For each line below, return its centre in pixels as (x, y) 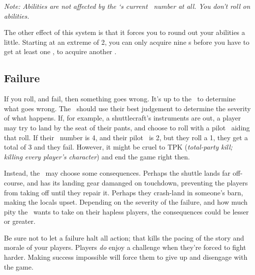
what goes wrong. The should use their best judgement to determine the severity (127, 108)
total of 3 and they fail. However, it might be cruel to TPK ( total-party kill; (118, 147)
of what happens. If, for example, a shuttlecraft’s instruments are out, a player (123, 118)
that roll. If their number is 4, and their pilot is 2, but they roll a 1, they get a (126, 137)
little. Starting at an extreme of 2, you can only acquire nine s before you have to (127, 42)
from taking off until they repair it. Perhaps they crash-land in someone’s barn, (124, 192)
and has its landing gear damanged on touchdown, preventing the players (137, 182)
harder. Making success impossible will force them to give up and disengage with (126, 257)
